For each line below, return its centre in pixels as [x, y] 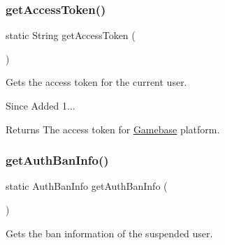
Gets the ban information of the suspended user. [109, 233]
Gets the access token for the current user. [96, 82]
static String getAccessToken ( [71, 35]
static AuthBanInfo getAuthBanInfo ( [87, 186]
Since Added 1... [41, 105]
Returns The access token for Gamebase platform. [113, 129]
